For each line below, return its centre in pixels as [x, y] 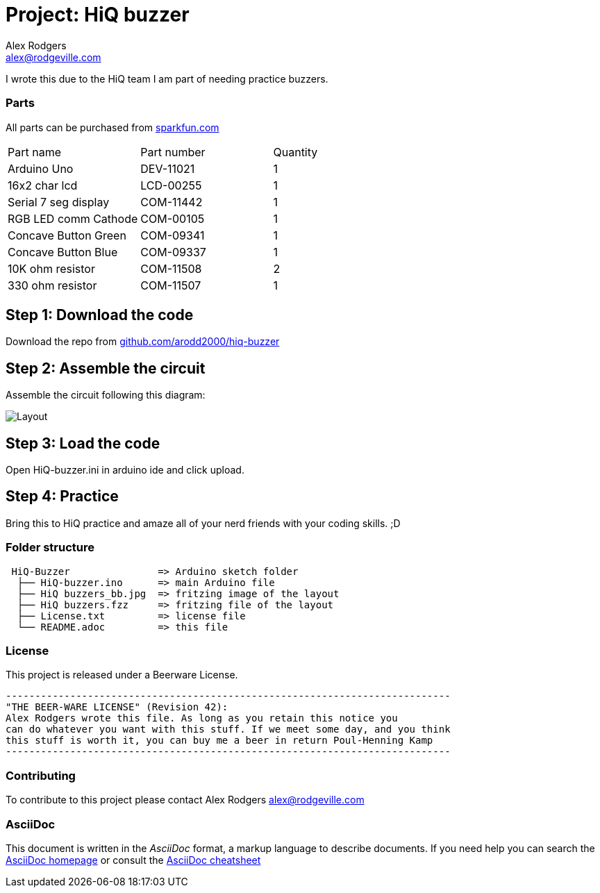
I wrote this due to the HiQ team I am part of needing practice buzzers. [167, 78]
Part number [173, 152]
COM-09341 [173, 235]
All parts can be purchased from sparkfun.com [112, 127]
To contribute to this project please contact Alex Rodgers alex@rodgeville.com [185, 800]
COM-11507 [171, 285]
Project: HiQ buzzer [98, 15]
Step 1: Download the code [100, 315]
